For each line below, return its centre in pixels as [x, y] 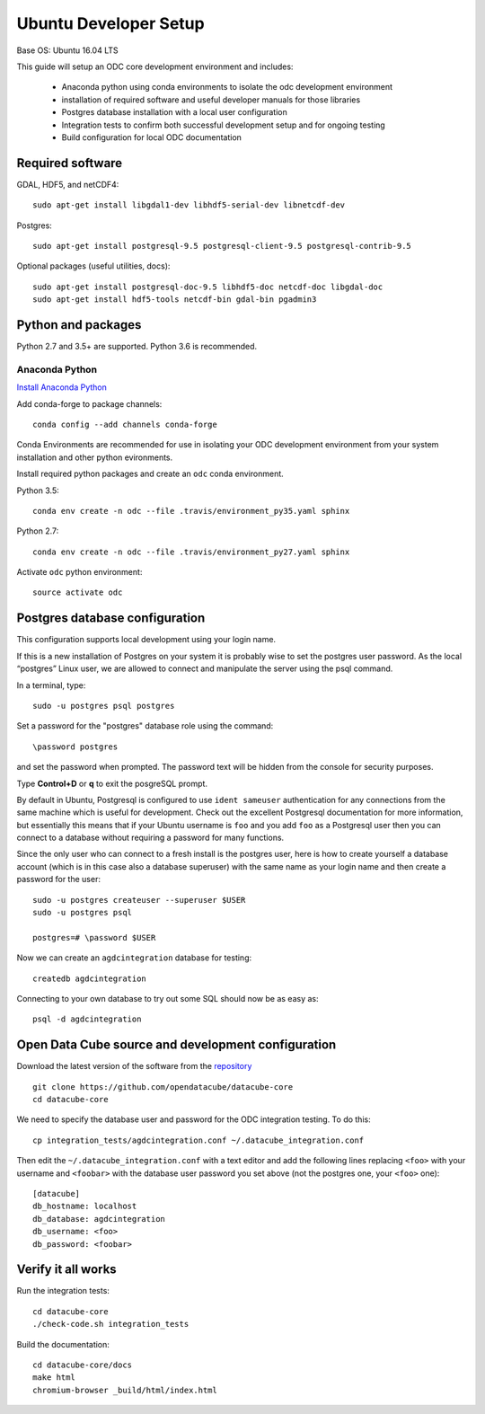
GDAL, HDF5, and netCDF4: [68, 184]
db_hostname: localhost [85, 1206]
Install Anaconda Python [62, 387]
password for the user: [58, 879]
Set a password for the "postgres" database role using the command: [145, 726]
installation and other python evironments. [95, 457]
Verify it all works [66, 1270]
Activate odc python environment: [79, 572]
